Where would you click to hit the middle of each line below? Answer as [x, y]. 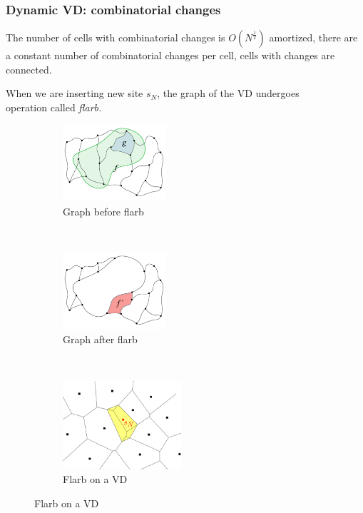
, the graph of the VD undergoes [228, 93]
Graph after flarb [100, 339]
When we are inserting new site [75, 93]
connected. [29, 69]
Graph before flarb [103, 211]
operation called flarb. [54, 107]
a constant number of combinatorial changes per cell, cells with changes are [170, 55]
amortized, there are [313, 37]
